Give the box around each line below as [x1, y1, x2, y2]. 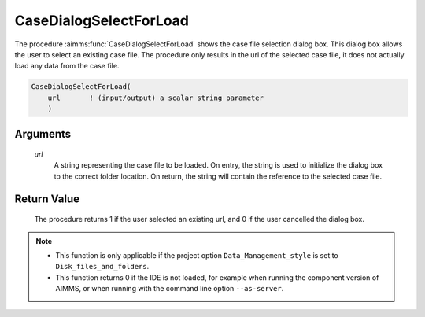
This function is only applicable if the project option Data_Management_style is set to [55, 251, 338, 260]
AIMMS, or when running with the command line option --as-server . [55, 284, 284, 293]
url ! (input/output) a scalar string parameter [47, 93, 264, 102]
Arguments [14, 127, 72, 141]
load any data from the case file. [14, 61, 120, 71]
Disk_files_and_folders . [55, 262, 150, 271]
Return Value [14, 192, 80, 205]
